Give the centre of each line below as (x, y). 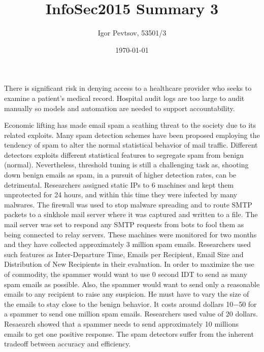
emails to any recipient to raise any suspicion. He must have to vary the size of (127, 294)
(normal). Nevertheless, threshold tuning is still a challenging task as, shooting (126, 165)
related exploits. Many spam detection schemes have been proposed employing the (132, 135)
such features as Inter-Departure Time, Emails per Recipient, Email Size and (124, 254)
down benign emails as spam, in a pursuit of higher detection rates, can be (120, 175)
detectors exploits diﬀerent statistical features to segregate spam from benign (124, 154)
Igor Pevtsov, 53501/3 (132, 33)
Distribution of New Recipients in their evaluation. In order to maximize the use (129, 264)
